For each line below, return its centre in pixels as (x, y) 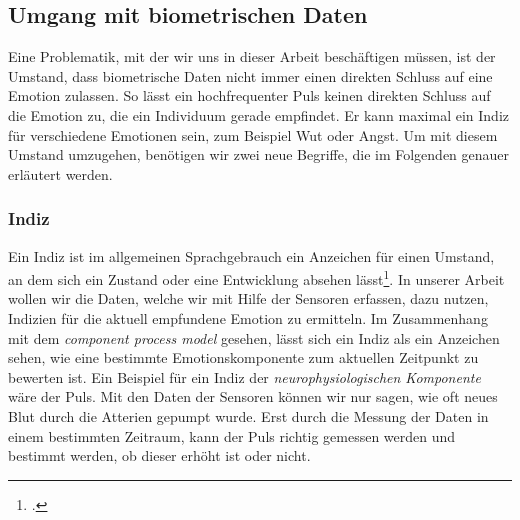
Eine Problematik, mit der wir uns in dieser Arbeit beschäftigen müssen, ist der (252, 56)
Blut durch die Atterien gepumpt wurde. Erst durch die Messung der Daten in (248, 415)
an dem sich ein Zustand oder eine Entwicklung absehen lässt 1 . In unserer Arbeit (256, 277)
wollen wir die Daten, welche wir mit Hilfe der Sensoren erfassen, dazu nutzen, (248, 298)
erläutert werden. (60, 173)
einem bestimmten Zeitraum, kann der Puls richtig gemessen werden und (232, 435)
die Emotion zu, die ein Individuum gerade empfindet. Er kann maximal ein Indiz (259, 114)
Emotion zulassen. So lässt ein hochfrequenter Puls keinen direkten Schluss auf (249, 95)
